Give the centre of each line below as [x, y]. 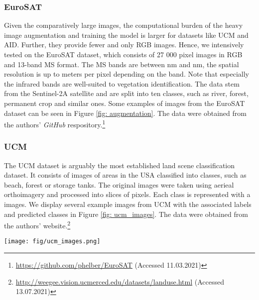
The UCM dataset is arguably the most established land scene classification [120, 165]
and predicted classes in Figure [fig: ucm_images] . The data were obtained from [126, 214]
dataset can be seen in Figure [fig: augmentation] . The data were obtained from [125, 113]
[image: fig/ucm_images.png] [52, 242]
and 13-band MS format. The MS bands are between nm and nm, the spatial [122, 64]
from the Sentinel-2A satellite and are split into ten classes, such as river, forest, [126, 93]
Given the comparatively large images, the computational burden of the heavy [124, 25]
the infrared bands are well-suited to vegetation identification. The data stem [122, 83]
